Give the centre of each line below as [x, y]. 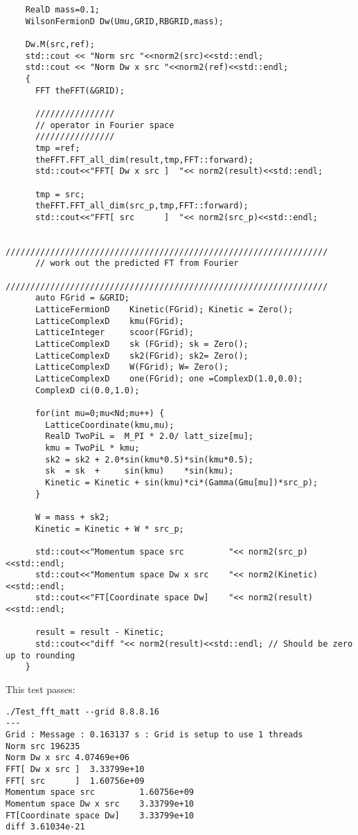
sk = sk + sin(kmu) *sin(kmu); [140, 471]
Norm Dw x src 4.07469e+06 [68, 758]
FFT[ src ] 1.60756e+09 [75, 781]
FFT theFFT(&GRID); [80, 90]
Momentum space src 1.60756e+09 [100, 792]
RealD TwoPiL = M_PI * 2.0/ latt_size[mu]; [149, 437]
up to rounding [41, 655]
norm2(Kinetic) [283, 575]
